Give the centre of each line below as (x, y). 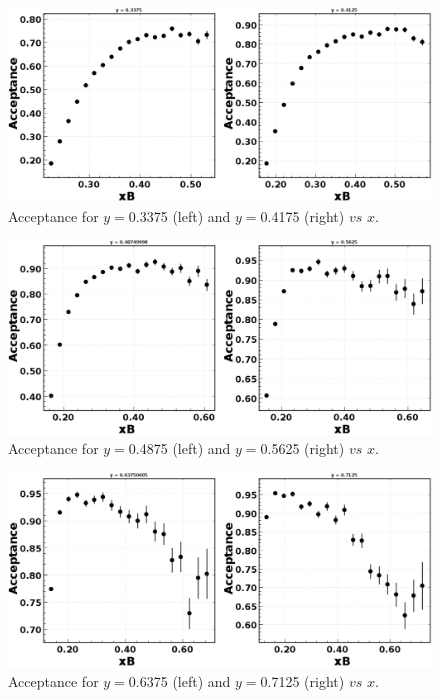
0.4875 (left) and (179, 448)
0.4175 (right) (302, 215)
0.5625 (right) (302, 448)
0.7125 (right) (302, 680)
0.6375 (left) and (179, 680)
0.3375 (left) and (179, 215)
